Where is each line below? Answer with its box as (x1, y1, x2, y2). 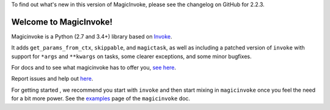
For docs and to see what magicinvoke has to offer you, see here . (11, 64, 177, 71)
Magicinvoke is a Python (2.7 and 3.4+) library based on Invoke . (11, 32, 172, 40)
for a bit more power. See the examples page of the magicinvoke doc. (11, 95, 191, 102)
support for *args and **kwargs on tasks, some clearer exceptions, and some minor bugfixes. (11, 53, 252, 60)
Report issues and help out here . (11, 75, 94, 82)
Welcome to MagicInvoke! (11, 16, 113, 27)
